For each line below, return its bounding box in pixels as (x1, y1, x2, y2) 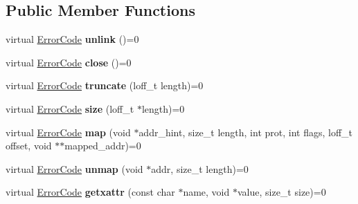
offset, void (6, 138, 52, 153)
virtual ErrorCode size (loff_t (6, 101, 134, 115)
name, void (183, 185, 230, 199)
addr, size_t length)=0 (151, 161, 249, 176)
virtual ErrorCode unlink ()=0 (6, 32, 139, 46)
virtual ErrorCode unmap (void (6, 161, 143, 176)
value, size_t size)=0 (237, 185, 326, 199)
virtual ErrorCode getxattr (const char (6, 185, 175, 199)
